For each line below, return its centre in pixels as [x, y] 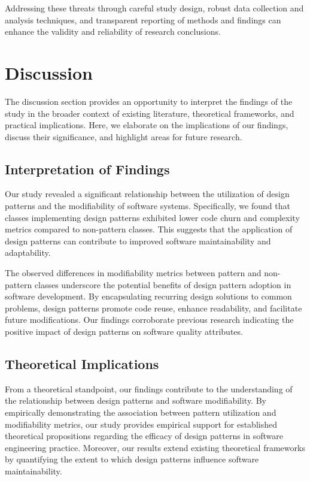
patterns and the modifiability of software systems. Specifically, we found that [148, 206]
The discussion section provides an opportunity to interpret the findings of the [149, 101]
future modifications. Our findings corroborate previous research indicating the [149, 320]
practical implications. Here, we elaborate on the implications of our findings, [147, 125]
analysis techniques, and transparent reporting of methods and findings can [143, 19]
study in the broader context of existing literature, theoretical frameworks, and [150, 113]
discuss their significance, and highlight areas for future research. [124, 136]
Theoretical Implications [82, 364]
